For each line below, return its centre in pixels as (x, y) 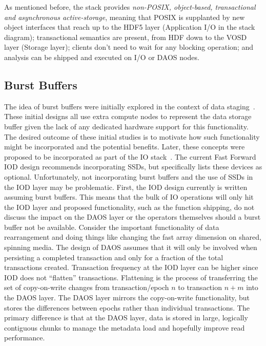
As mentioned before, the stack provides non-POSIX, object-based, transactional (130, 7)
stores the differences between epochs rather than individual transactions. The (127, 307)
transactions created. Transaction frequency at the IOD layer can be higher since (131, 267)
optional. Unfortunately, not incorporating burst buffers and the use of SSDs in (129, 176)
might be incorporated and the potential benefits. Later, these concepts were (125, 147)
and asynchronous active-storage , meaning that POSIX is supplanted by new (125, 17)
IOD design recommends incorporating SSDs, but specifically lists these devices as (133, 167)
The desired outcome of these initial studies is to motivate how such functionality (132, 136)
